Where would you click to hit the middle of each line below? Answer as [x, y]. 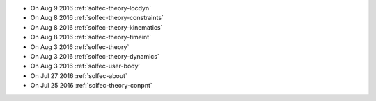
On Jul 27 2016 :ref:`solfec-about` [79, 75]
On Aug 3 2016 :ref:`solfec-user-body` [85, 66]
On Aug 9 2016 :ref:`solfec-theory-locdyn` [91, 8]
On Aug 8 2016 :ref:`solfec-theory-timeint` [91, 37]
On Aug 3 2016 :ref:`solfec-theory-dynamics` [95, 56]
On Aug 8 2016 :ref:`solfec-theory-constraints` [97, 18]
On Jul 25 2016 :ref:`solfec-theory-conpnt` [91, 86]
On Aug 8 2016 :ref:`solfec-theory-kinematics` [96, 27]
